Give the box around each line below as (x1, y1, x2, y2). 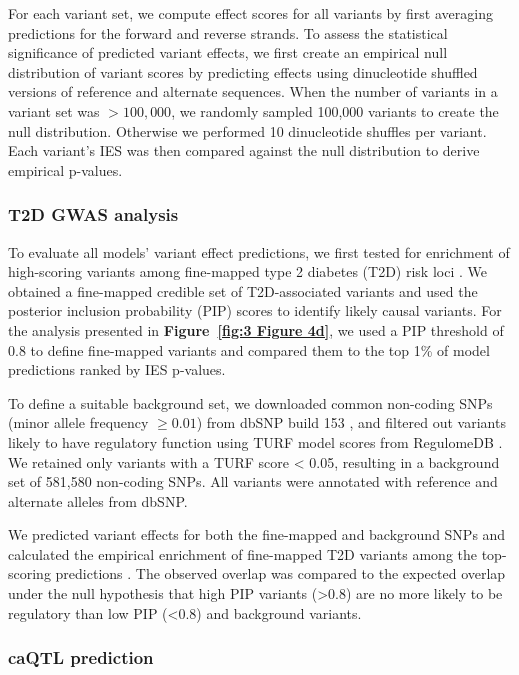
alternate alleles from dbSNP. (8, 490, 188, 511)
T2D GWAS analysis (8, 202, 179, 227)
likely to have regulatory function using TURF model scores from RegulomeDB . (8, 431, 503, 452)
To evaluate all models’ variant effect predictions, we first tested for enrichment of (8, 241, 510, 262)
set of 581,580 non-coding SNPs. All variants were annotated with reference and (8, 471, 498, 492)
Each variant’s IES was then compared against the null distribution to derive (8, 140, 480, 161)
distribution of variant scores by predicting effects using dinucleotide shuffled (8, 61, 478, 82)
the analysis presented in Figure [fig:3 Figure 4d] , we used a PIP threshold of (8, 319, 504, 340)
